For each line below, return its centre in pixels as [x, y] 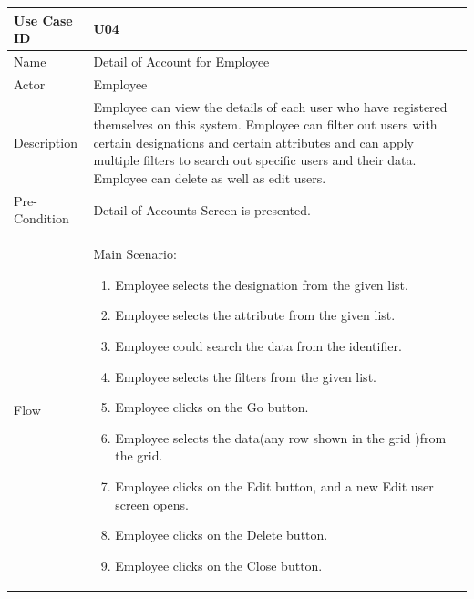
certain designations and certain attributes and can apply [253, 142]
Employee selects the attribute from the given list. [255, 315]
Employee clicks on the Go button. [212, 407]
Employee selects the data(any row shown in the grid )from [281, 437]
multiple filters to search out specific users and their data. [255, 160]
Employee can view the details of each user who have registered [270, 106]
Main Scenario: [135, 254]
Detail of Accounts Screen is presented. [202, 209]
